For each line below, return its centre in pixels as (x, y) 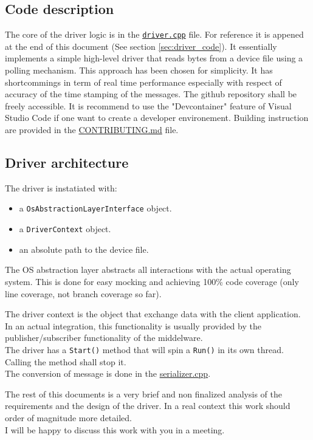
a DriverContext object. (65, 229)
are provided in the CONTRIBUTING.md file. (92, 130)
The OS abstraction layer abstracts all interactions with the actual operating (148, 270)
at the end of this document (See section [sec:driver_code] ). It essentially (141, 46)
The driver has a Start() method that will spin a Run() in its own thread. (144, 349)
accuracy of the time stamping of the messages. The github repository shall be (151, 94)
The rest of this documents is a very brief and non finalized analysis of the (143, 394)
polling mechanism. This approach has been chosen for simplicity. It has (139, 70)
